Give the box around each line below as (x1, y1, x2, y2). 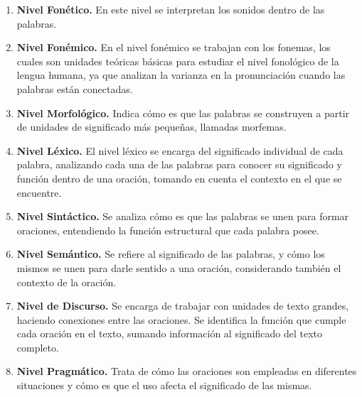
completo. (16, 339, 59, 354)
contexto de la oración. (16, 274, 117, 289)
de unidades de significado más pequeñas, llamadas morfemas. (16, 119, 287, 134)
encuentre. (16, 185, 62, 200)
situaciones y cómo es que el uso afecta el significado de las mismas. (16, 378, 312, 393)
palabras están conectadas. (16, 81, 133, 96)
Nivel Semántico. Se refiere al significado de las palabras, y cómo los (16, 246, 325, 261)
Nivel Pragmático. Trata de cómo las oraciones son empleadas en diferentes (16, 364, 357, 379)
